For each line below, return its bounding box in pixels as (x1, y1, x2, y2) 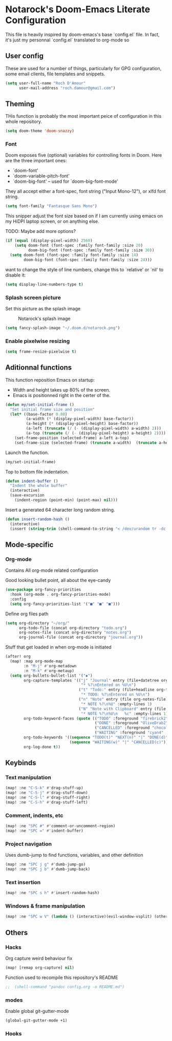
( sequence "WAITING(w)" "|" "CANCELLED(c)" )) (69, 740, 168, 745)
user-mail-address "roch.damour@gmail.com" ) (18, 85, 116, 91)
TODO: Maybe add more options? (5, 228, 76, 234)
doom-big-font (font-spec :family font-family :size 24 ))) (24, 257, 153, 262)
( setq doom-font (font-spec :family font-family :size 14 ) (10, 252, 139, 257)
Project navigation (5, 840, 52, 848)
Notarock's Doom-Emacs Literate (5, 4, 150, 15)
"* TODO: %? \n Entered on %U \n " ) (81, 692, 150, 697)
